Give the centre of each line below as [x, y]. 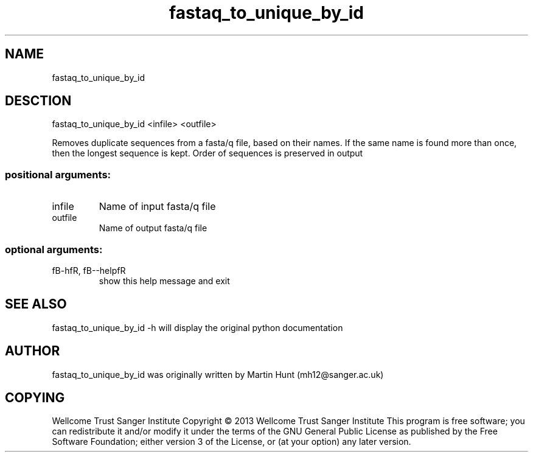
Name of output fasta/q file [153, 228]
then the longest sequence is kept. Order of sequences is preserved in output [207, 153]
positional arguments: [58, 174]
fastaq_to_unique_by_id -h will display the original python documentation [197, 327]
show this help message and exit [164, 281]
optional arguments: [54, 249]
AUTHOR [33, 351]
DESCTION [38, 101]
